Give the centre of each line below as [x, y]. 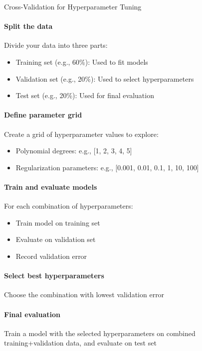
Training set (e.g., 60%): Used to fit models [82, 61]
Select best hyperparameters [54, 276]
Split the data [28, 26]
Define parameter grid [43, 115]
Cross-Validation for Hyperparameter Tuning [73, 6]
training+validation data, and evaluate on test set [80, 343]
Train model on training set [58, 222]
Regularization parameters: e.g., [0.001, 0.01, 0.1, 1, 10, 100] [107, 167]
